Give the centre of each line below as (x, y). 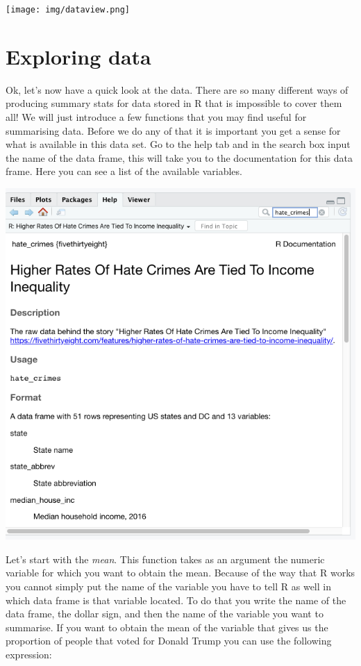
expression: (29, 654)
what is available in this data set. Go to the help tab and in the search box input (178, 144)
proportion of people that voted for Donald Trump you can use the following (169, 641)
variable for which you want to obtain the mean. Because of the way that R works (180, 573)
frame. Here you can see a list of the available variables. (124, 171)
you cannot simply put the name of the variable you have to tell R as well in (168, 586)
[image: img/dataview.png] (68, 10)
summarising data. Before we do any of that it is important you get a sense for (173, 130)
